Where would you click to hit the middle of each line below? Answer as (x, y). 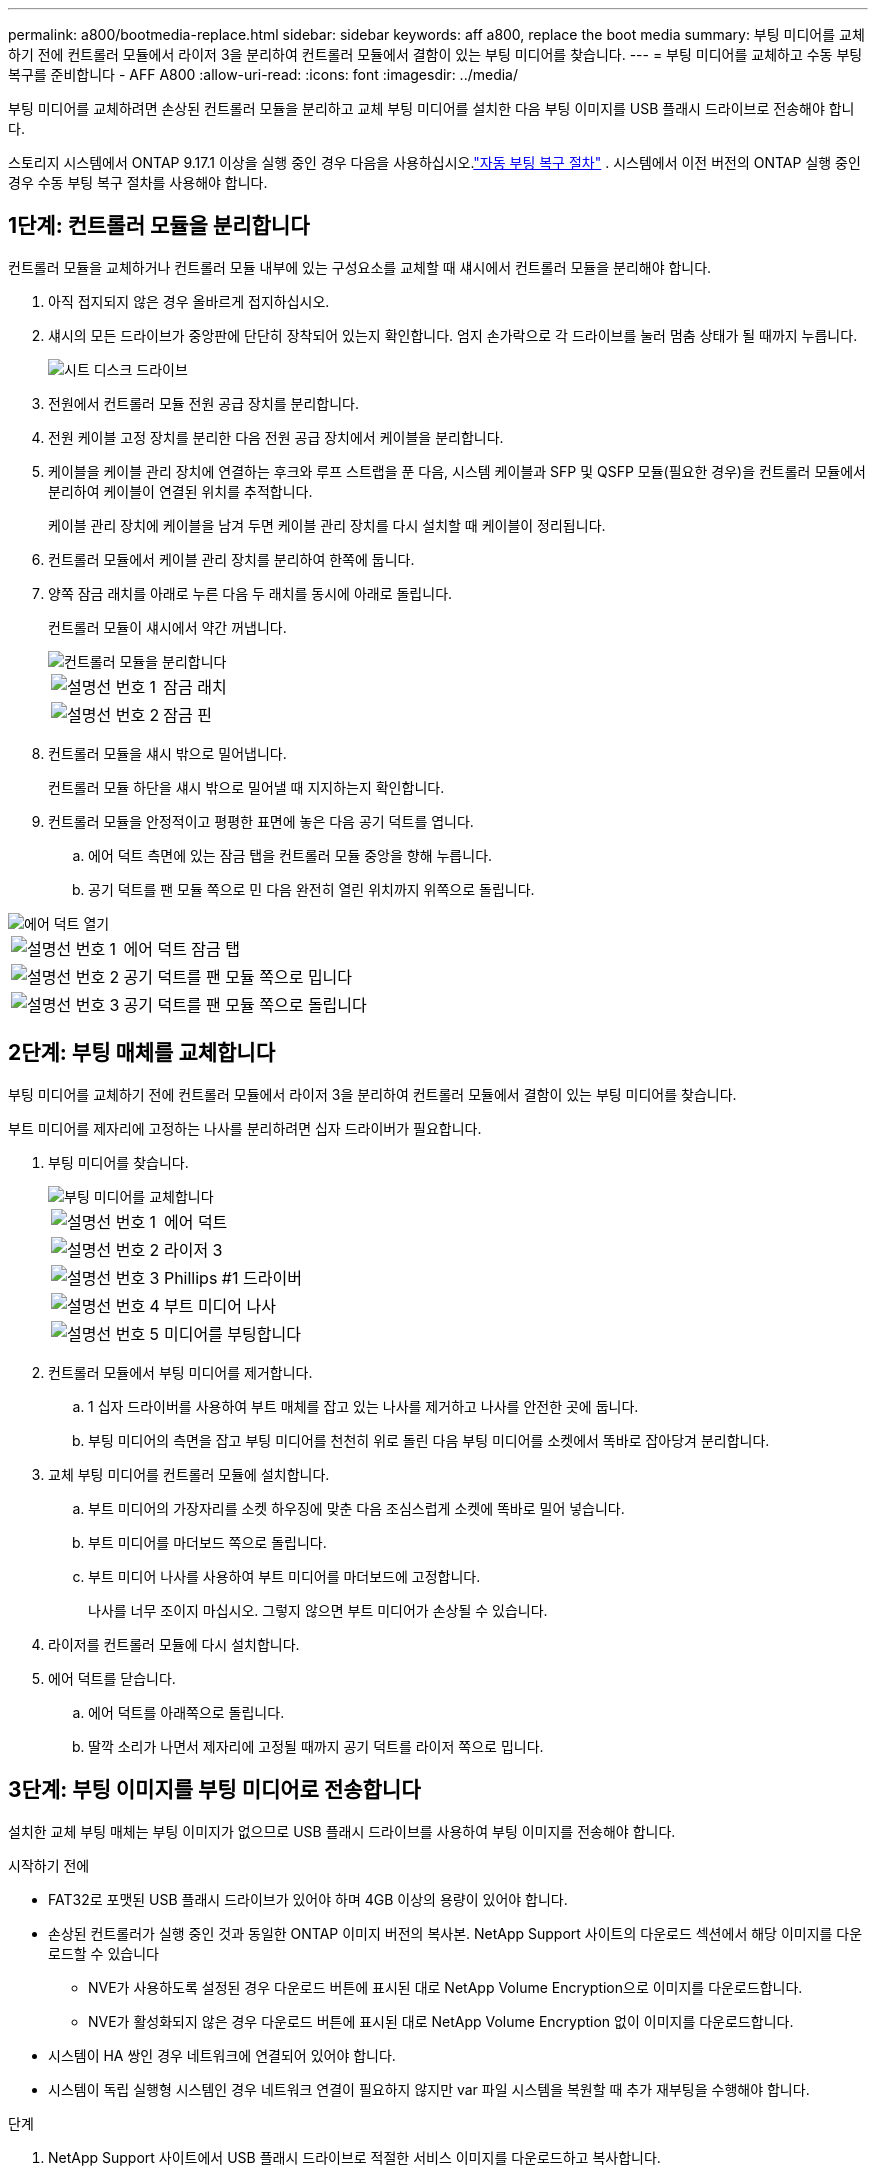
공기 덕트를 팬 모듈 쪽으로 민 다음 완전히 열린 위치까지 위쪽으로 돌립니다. (311, 889)
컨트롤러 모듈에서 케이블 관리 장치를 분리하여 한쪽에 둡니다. (231, 559)
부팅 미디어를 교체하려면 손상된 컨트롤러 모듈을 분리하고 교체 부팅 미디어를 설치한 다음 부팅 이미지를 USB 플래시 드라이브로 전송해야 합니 (431, 108)
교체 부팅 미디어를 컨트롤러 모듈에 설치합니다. (189, 1474)
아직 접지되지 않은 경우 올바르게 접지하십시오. (189, 301)
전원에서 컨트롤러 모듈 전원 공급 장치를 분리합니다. (204, 403)
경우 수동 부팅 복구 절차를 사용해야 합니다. (138, 182)
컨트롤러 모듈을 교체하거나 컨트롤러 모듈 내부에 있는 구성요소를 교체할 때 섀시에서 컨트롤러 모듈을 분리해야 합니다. (360, 267)
